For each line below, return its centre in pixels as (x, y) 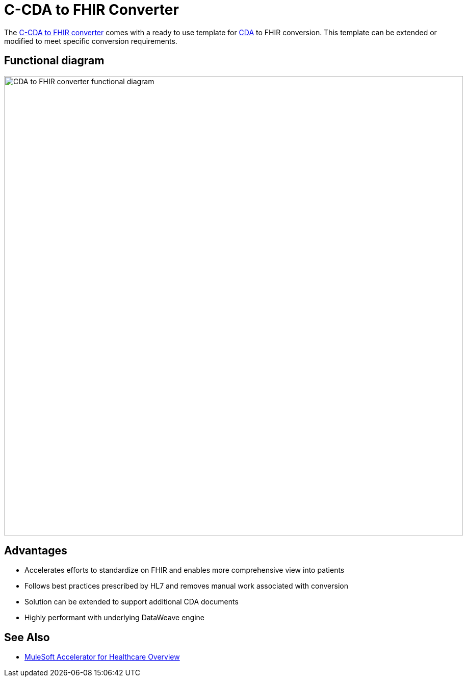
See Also (27, 637)
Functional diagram (54, 61)
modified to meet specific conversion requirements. (91, 41)
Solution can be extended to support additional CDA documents (132, 602)
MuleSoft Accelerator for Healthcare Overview (102, 657)
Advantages (36, 551)
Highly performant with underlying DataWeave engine (114, 618)
